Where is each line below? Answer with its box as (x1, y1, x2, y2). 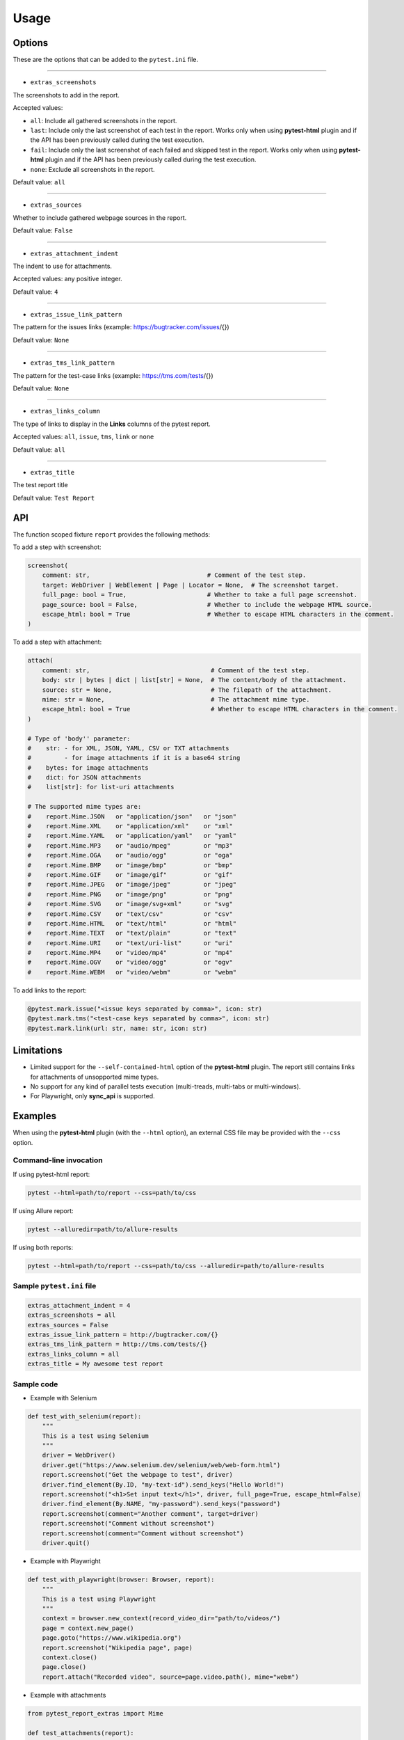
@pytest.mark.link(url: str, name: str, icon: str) (27, 1024, 208, 1032)
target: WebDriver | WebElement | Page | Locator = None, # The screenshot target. (42, 581, 340, 589)
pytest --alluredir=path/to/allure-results (27, 1225, 179, 1233)
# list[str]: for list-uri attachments (27, 783, 175, 791)
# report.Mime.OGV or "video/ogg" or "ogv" (27, 958, 233, 967)
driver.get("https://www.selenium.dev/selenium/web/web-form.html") (42, 1461, 281, 1469)
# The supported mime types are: (27, 802, 142, 811)
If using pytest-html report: (13, 1170, 90, 1178)
